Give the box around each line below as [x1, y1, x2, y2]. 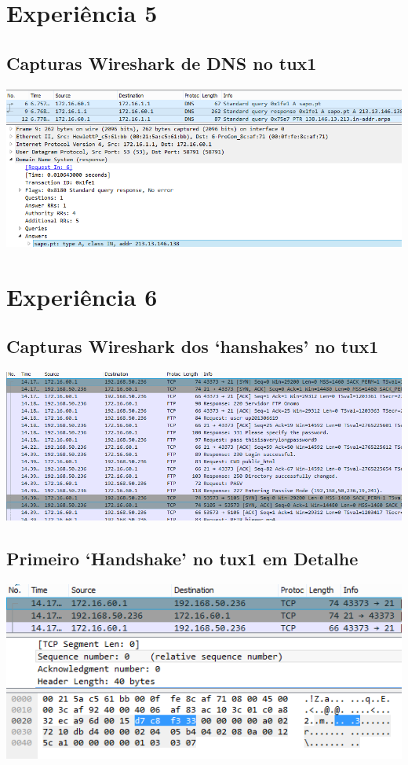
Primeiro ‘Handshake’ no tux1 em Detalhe [6, 546, 359, 571]
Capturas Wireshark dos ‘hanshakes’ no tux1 [6, 334, 379, 359]
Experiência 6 [6, 280, 158, 312]
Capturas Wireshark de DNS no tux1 [6, 50, 317, 75]
